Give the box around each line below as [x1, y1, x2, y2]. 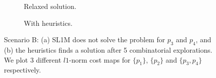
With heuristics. [24, 17, 72, 28]
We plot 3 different [4, 54, 62, 65]
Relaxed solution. [24, 1, 76, 11]
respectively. [4, 65, 41, 75]
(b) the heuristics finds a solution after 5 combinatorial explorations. [4, 44, 213, 55]
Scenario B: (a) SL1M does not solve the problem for [4, 34, 165, 45]
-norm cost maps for [69, 54, 131, 65]
